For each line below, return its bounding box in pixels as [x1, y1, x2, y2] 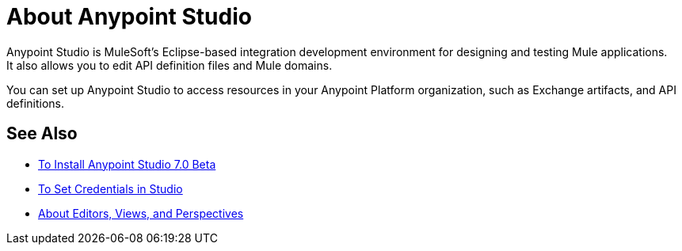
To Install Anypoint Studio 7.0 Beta [38, 157, 216, 171]
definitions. [6, 96, 65, 110]
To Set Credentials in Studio [38, 181, 183, 196]
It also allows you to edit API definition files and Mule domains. [6, 58, 333, 72]
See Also [6, 124, 78, 144]
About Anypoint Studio [6, 3, 252, 30]
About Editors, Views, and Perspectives [38, 206, 244, 220]
